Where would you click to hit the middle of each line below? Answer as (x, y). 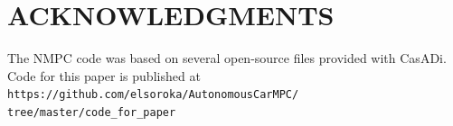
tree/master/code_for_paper (92, 112)
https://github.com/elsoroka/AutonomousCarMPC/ (153, 95)
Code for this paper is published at (104, 75)
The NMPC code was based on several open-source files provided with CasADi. (227, 58)
